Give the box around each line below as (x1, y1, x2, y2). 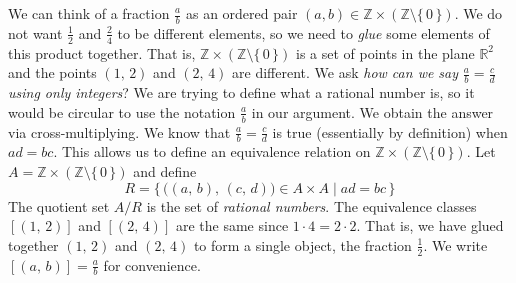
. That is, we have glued (356, 215, 504, 236)
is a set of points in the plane (296, 42, 475, 63)
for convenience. (103, 254, 201, 275)
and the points (8, 62, 97, 83)
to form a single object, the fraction (193, 234, 412, 255)
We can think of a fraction (8, 3, 170, 23)
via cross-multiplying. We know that (8, 121, 231, 142)
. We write (423, 234, 488, 255)
